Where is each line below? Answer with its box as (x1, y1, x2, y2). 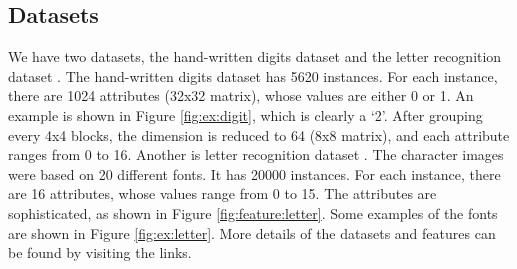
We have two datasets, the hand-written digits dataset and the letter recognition (8, 46, 502, 67)
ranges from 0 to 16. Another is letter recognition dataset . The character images (8, 144, 504, 165)
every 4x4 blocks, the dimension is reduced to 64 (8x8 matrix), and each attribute (8, 124, 510, 145)
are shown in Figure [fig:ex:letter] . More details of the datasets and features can (8, 222, 496, 243)
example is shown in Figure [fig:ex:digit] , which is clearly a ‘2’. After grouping (8, 104, 483, 125)
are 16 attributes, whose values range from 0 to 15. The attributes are (8, 183, 437, 204)
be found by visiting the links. (8, 242, 192, 263)
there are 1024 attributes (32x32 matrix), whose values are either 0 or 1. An (8, 85, 474, 106)
